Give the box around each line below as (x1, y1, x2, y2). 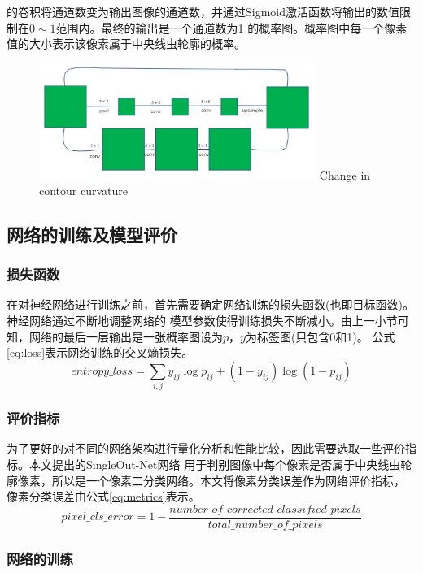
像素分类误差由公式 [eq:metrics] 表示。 (7, 488, 200, 505)
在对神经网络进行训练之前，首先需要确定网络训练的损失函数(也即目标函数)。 (7, 296, 414, 313)
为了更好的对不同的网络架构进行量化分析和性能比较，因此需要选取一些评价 (7, 440, 405, 457)
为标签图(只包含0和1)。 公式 (245, 328, 395, 345)
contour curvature (39, 181, 129, 198)
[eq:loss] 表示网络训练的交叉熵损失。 (7, 344, 194, 361)
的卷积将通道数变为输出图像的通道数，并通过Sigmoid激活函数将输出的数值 (7, 3, 400, 20)
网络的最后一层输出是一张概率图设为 (28, 328, 223, 345)
